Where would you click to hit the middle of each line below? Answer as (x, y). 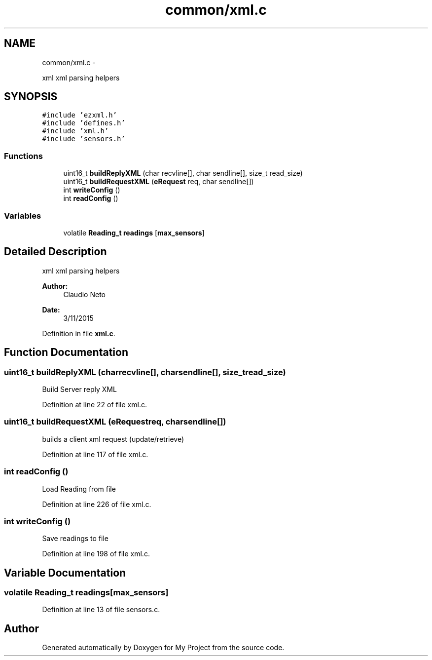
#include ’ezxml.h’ (80, 115)
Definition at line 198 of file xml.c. (96, 554)
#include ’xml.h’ (75, 131)
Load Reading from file (79, 489)
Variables (23, 215)
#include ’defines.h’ (84, 123)
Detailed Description (55, 252)
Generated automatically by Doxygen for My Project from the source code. (163, 648)
